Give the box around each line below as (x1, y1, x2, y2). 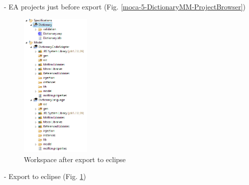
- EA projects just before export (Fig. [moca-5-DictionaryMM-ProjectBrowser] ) (4, 1, 246, 11)
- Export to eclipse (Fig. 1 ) (4, 171, 86, 181)
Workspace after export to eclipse (24, 154, 126, 164)
